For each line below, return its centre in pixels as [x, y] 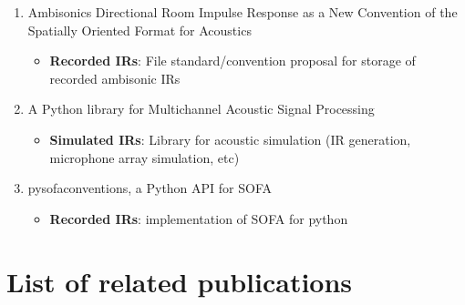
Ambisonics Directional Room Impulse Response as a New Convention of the [243, 12]
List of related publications [180, 281]
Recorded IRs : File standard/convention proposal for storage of [232, 61]
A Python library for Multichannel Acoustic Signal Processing [201, 109]
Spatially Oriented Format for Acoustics [139, 30]
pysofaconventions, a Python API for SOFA [150, 188]
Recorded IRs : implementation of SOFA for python [199, 218]
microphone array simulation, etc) [145, 157]
